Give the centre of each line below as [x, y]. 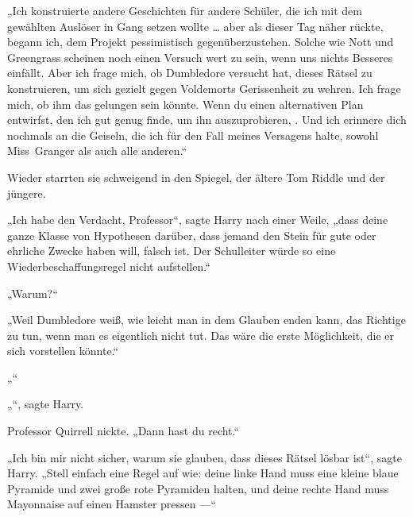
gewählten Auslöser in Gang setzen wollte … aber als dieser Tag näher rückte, [195, 26]
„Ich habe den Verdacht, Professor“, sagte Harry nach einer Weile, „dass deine [198, 220]
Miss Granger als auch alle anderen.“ [97, 150]
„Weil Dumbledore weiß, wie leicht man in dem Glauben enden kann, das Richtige [206, 320]
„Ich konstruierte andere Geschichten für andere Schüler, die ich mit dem [185, 10]
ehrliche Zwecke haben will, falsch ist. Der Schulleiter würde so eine [172, 251]
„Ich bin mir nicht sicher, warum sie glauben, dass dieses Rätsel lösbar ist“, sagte [205, 457]
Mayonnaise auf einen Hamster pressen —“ [112, 504]
